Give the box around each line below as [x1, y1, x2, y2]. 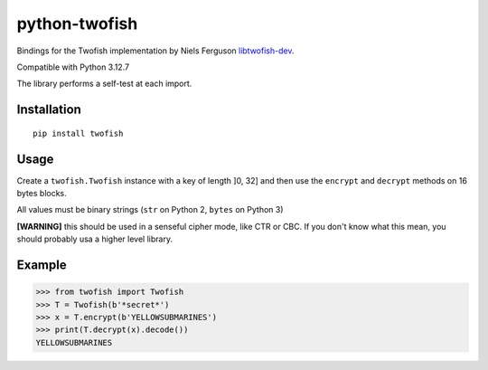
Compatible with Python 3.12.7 [16, 62, 130, 72]
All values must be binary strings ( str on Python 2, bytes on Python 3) [16, 204, 284, 215]
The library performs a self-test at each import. [16, 78, 192, 90]
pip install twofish [33, 128, 124, 138]
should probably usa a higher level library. [16, 233, 174, 244]
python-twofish [16, 14, 138, 33]
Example [16, 258, 67, 273]
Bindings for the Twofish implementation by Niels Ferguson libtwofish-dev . [16, 45, 295, 56]
